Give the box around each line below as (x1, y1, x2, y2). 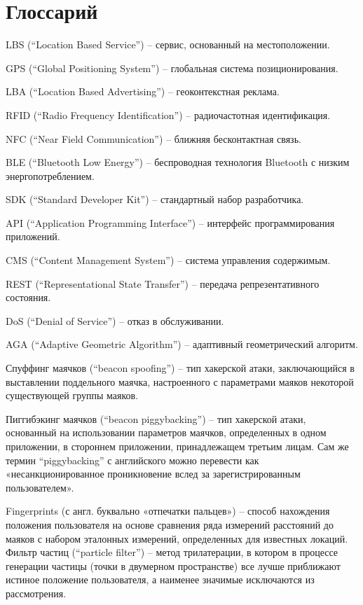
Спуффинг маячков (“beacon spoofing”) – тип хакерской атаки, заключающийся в (6, 361, 355, 375)
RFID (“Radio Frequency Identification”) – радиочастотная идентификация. (6, 107, 331, 122)
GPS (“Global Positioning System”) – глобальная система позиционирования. (6, 60, 338, 75)
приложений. (6, 229, 60, 244)
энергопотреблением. (6, 168, 95, 183)
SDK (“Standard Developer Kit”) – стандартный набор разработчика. (6, 192, 304, 207)
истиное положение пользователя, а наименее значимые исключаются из (6, 572, 315, 587)
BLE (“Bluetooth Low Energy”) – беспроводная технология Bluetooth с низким (6, 155, 350, 169)
